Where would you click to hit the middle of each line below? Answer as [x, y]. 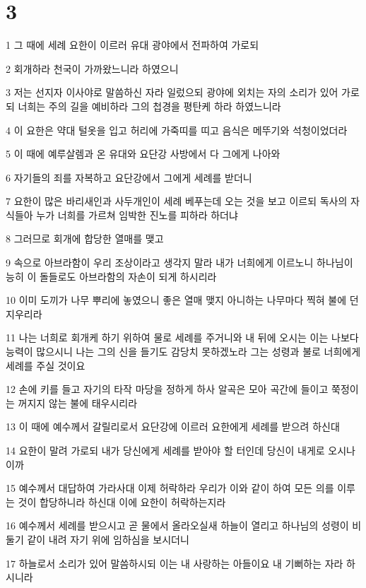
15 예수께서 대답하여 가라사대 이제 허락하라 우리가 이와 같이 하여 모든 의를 [170, 488]
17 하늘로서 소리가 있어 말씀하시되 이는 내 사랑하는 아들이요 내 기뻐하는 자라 [175, 563]
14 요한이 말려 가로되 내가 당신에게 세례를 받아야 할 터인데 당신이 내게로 [165, 450]
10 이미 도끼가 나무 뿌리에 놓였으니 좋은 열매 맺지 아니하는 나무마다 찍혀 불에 [176, 300]
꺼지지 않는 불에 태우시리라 [78, 402]
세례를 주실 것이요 [46, 365]
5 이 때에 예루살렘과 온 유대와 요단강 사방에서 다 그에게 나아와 [143, 154]
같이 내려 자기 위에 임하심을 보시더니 [108, 539]
